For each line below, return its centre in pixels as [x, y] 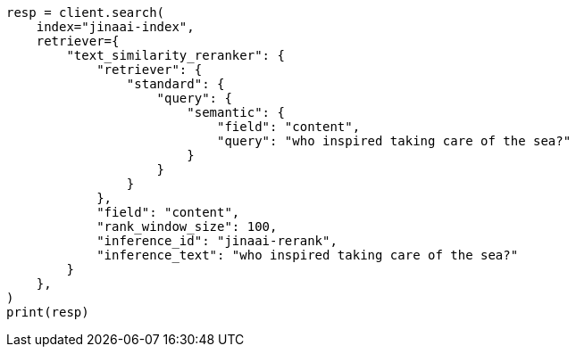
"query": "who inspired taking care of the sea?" [394, 141]
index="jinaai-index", [115, 27]
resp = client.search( [86, 12]
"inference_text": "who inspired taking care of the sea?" [308, 255]
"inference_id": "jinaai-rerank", [217, 241]
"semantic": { [236, 112]
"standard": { [175, 84]
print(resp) [48, 312]
